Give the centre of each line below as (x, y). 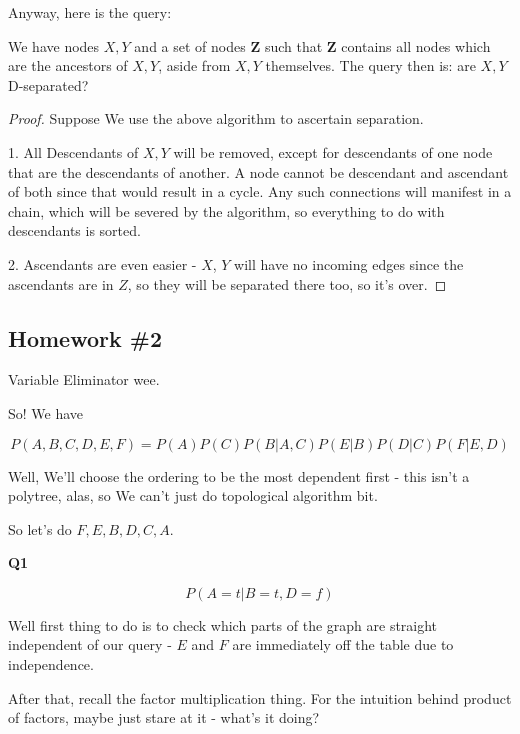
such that (293, 45)
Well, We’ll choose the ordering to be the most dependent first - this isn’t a (239, 475)
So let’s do (40, 528)
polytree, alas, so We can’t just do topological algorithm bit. (193, 495)
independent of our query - (90, 644)
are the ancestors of (68, 65)
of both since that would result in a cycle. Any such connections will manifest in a (260, 191)
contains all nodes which (416, 45)
